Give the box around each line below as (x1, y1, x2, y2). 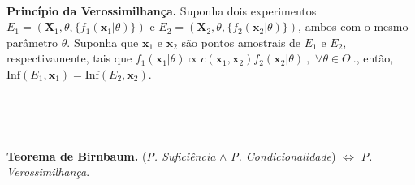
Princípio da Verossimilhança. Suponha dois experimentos (6, 2, 317, 19)
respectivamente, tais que (6, 49, 132, 67)
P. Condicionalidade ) (231, 147, 336, 164)
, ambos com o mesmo (298, 18, 409, 35)
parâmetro (6, 33, 58, 50)
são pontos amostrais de (181, 33, 301, 50)
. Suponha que (67, 33, 139, 50)
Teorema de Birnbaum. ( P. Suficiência (6, 147, 216, 164)
